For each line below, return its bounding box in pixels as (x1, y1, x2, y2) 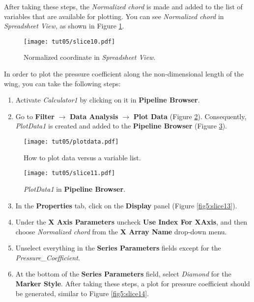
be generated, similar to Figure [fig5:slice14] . (15, 288, 149, 298)
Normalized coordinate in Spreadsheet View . (24, 52, 156, 62)
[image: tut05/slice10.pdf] (24, 38, 115, 45)
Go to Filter (15, 111, 55, 121)
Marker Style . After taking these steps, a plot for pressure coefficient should (15, 278, 250, 289)
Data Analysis (69, 111, 118, 121)
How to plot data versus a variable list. (24, 152, 141, 162)
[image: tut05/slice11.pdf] (24, 170, 115, 177)
